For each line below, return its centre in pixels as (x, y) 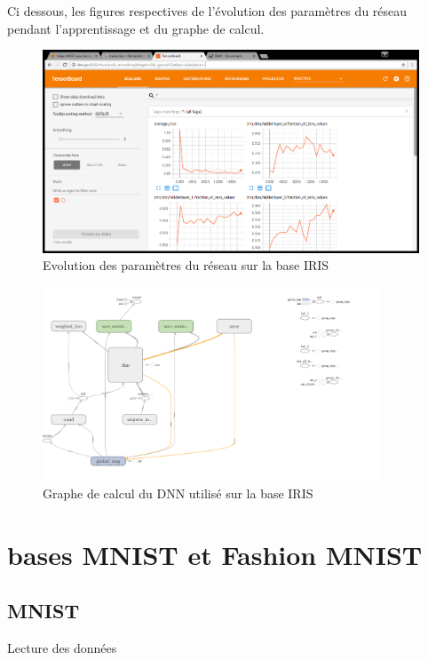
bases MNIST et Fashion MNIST (215, 554)
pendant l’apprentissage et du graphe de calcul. (136, 28)
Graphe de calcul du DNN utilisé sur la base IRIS (178, 493)
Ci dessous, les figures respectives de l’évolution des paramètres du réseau (207, 11)
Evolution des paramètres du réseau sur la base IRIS (186, 265)
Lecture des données (62, 648)
